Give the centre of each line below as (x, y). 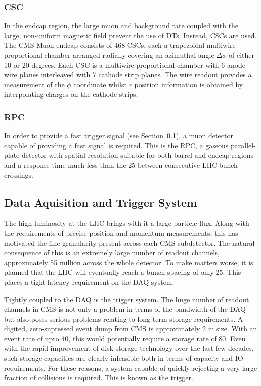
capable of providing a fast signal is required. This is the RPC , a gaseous (116, 145)
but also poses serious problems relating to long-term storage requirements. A (124, 318)
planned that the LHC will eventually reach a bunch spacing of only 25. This (123, 272)
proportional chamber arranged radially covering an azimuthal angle (109, 55)
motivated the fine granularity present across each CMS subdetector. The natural (129, 243)
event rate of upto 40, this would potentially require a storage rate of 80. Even (125, 338)
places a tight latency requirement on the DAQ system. (89, 282)
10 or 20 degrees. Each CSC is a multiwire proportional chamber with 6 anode (125, 65)
